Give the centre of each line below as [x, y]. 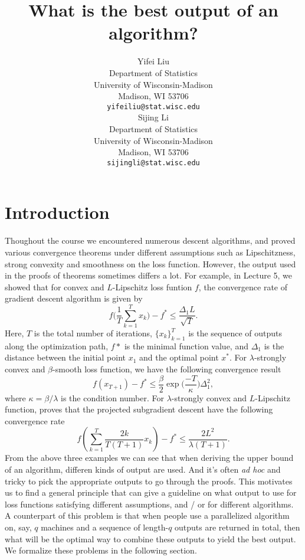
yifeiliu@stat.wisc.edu [153, 107]
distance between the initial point [65, 357]
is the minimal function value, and [186, 346]
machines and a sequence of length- [105, 527]
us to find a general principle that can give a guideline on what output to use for [151, 492]
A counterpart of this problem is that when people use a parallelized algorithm [147, 515]
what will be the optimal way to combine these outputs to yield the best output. [150, 538]
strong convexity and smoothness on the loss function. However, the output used [150, 263]
